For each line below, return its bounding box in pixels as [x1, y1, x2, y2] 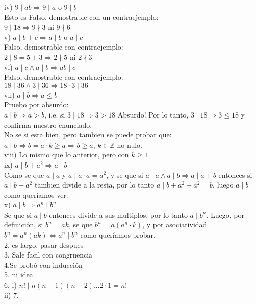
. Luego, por [206, 209, 244, 220]
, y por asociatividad [142, 219, 207, 230]
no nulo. [117, 139, 142, 150]
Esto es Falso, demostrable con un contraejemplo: [4, 11, 159, 22]
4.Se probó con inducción [4, 259, 83, 270]
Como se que [4, 169, 44, 180]
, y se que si [106, 169, 143, 180]
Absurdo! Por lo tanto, [117, 109, 189, 120]
